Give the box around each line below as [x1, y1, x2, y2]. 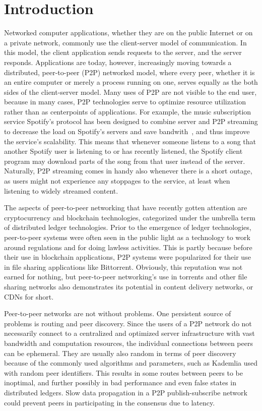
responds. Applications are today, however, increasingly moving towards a [4, 56, 232, 67]
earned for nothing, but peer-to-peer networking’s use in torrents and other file [4, 271, 247, 282]
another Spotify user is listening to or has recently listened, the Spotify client [4, 146, 243, 156]
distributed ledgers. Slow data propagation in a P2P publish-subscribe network [4, 387, 247, 397]
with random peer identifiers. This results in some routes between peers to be [4, 367, 243, 378]
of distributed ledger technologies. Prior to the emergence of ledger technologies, [4, 222, 251, 232]
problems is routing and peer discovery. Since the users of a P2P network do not [4, 318, 252, 328]
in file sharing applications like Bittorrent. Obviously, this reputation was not [4, 261, 243, 272]
